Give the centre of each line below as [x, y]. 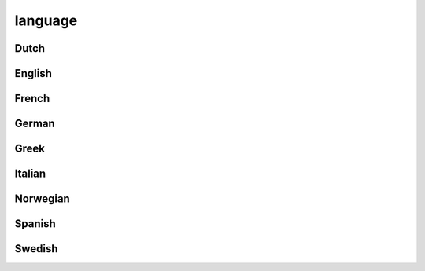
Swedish [36, 249]
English [33, 73]
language [46, 20]
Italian [30, 174]
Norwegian [42, 199]
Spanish [35, 224]
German [35, 124]
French [32, 99]
